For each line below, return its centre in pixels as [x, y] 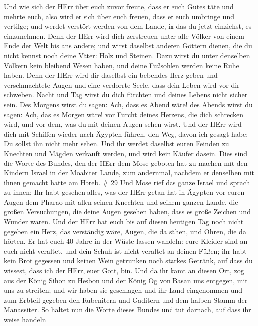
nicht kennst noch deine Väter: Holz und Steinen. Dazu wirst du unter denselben [127, 55]
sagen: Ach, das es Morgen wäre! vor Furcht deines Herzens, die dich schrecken [124, 114]
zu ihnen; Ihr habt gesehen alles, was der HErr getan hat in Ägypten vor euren [124, 192]
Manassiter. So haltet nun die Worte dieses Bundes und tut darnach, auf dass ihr [128, 309]
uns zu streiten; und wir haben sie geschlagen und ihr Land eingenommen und [123, 290]
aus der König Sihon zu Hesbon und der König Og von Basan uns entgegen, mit [126, 280]
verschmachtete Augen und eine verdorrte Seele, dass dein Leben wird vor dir [122, 84]
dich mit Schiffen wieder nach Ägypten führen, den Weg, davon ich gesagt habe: [126, 133]
